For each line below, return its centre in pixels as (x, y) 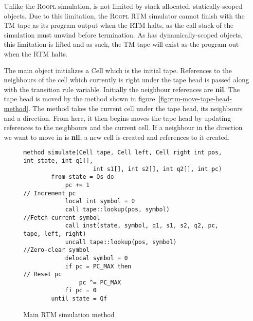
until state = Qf (79, 299)
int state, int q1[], (58, 160)
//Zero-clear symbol (57, 250)
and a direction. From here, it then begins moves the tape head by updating (117, 118)
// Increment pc (50, 193)
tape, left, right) (55, 234)
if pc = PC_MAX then (98, 266)
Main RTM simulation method (69, 314)
